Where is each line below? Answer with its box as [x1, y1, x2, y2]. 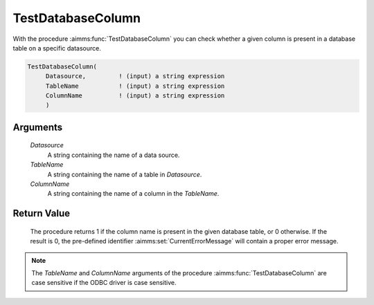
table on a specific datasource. [12, 44, 102, 52]
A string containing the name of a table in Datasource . [47, 170, 202, 178]
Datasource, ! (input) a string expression [45, 73, 225, 80]
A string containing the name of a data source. [47, 151, 180, 159]
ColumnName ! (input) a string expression [45, 92, 225, 100]
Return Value [12, 207, 71, 219]
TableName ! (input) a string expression [45, 82, 225, 90]
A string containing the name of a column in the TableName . [47, 190, 220, 198]
